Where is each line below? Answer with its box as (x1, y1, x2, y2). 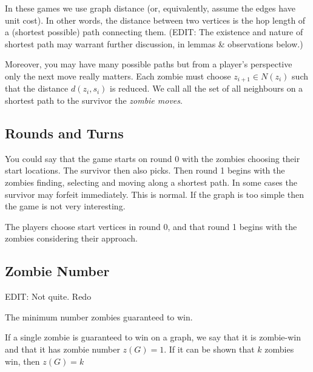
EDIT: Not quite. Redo (5, 290, 92, 303)
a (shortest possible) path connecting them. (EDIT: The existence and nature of (5, 25, 303, 38)
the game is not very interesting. (5, 200, 126, 212)
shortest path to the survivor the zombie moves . (5, 94, 183, 107)
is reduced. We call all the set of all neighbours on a (110, 82, 303, 95)
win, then (5, 354, 40, 367)
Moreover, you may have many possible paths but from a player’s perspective (5, 58, 292, 70)
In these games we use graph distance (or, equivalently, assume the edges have (5, 2, 295, 14)
